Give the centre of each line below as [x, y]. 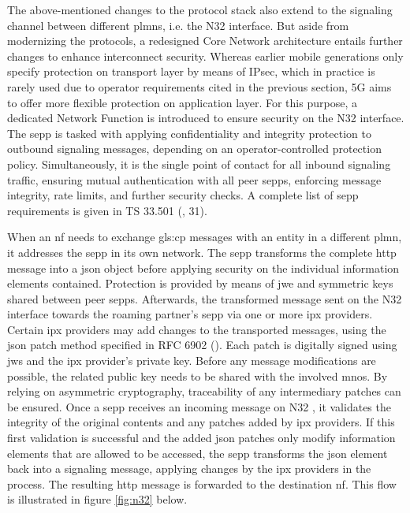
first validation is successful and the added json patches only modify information [201, 438]
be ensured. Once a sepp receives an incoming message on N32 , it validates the [199, 406]
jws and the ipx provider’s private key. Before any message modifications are [192, 361]
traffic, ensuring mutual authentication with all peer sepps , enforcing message [194, 179]
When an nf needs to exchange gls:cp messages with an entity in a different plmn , [205, 237]
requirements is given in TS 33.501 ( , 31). [107, 210]
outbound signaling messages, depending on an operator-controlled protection [194, 149]
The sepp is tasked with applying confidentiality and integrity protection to [189, 133]
